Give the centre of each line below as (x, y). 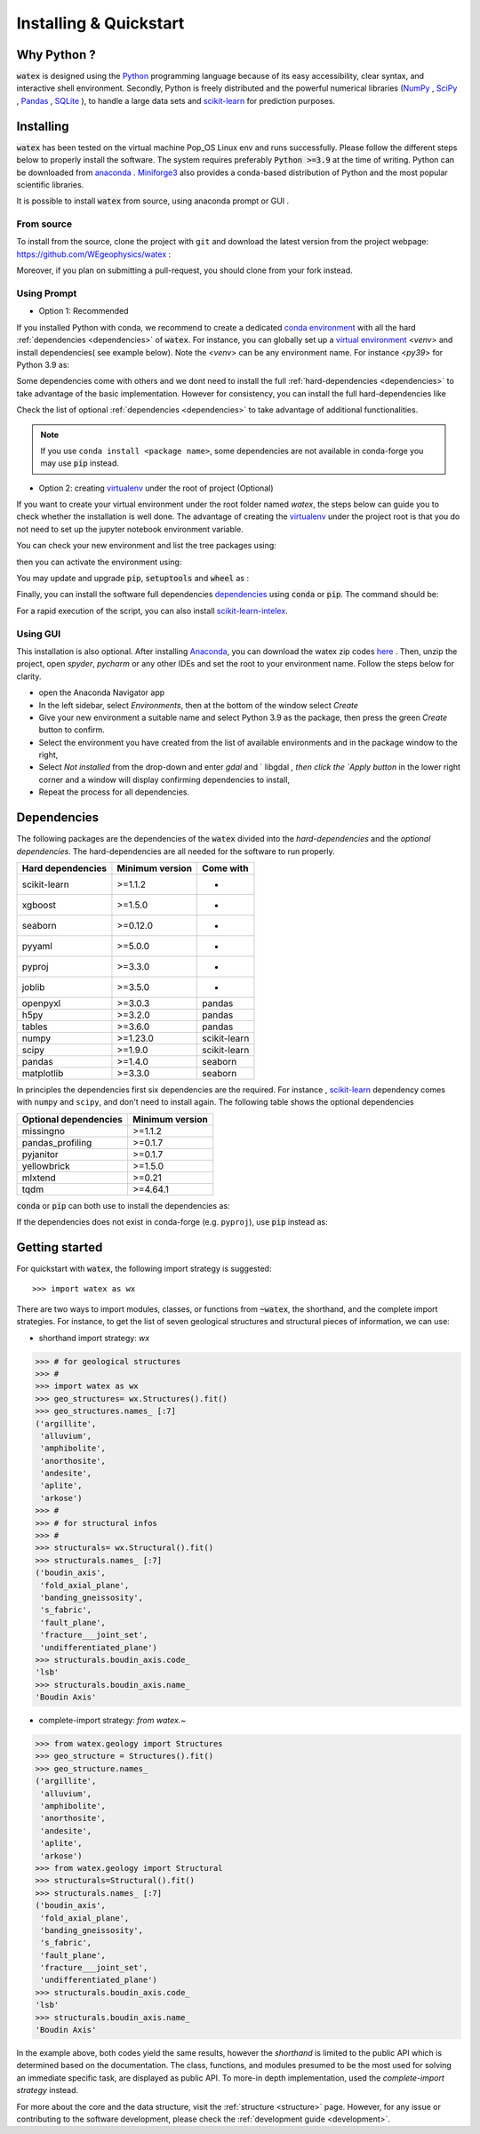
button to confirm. (72, 730)
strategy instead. (48, 2090)
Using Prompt (47, 293)
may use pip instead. (80, 463)
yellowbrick (46, 1166)
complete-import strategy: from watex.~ (112, 1721)
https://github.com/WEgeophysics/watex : (94, 254)
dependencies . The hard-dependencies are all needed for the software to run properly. (176, 851)
